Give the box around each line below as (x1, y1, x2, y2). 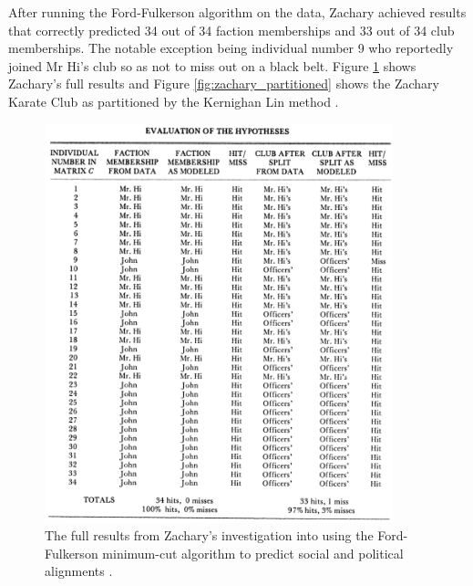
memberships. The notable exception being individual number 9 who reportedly (8, 38, 454, 58)
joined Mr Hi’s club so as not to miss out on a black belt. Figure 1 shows (8, 56, 416, 75)
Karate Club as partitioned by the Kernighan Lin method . (8, 91, 339, 110)
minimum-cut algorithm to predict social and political (102, 543, 404, 562)
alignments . (45, 561, 113, 581)
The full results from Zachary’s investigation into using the (45, 526, 374, 545)
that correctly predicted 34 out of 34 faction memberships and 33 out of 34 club (8, 20, 455, 39)
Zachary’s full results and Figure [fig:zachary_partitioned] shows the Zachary (8, 74, 439, 93)
